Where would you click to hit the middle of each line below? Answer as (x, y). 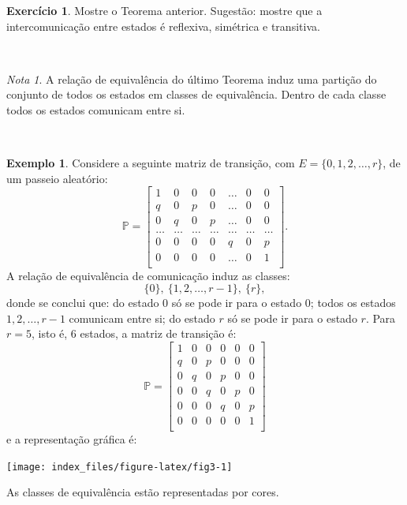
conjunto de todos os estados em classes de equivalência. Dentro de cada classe (196, 94)
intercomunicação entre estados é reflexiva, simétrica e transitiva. (163, 26)
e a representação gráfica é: (72, 439)
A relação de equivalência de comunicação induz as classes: (148, 275)
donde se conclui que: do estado (83, 303)
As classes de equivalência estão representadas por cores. (143, 492)
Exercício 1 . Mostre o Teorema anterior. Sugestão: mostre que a (164, 10)
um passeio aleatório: (57, 178)
